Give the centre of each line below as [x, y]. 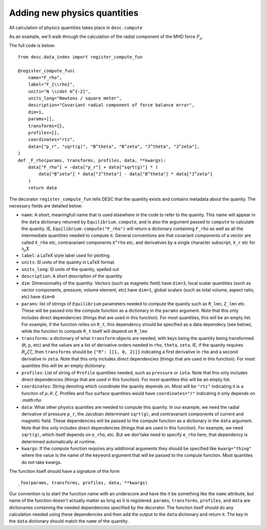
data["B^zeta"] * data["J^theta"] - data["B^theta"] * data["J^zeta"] [126, 174]
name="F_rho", [45, 77]
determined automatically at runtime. [59, 441]
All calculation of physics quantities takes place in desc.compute [76, 28]
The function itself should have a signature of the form [65, 471]
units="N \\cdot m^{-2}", [59, 91]
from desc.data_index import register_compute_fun [80, 57]
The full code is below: [32, 46]
